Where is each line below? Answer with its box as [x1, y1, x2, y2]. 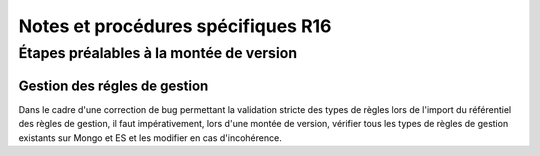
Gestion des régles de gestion [18, 77, 209, 94]
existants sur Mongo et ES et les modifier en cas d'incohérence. [18, 131, 282, 144]
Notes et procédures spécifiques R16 [18, 15, 332, 37]
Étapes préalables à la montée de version [18, 44, 298, 62]
